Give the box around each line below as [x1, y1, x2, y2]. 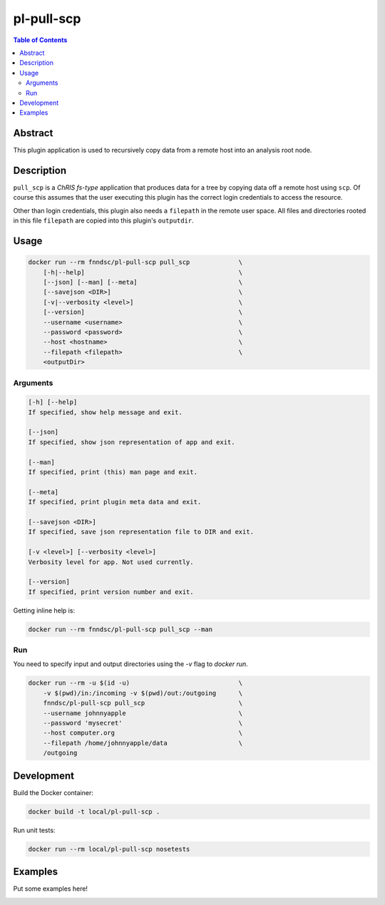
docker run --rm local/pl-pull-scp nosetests [28, 845, 190, 853]
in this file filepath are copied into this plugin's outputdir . [13, 216, 194, 225]
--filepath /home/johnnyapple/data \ [43, 739, 243, 747]
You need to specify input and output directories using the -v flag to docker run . [13, 660, 249, 668]
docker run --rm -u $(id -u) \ [28, 679, 243, 687]
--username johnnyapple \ [43, 709, 243, 717]
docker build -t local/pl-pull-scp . [28, 807, 160, 816]
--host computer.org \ [43, 729, 243, 737]
